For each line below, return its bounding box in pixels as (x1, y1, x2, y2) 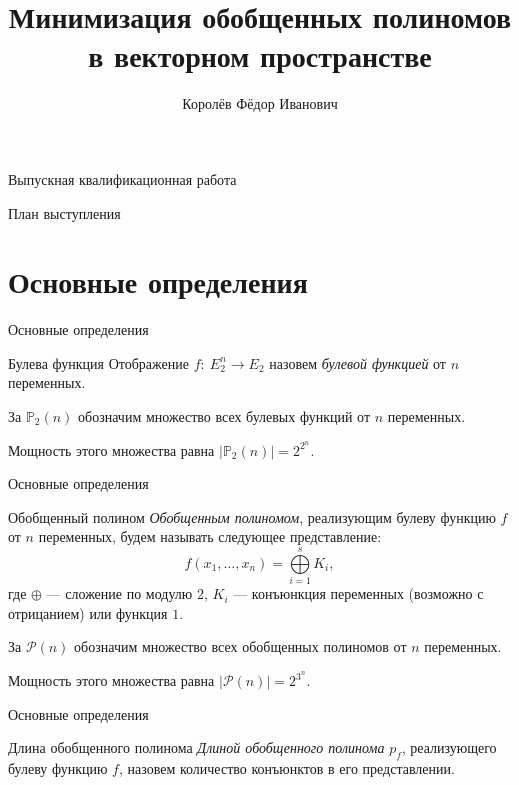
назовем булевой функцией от (269, 352, 446, 373)
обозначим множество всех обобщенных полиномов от (74, 636, 407, 657)
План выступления (8, 202, 121, 223)
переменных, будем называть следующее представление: (38, 526, 382, 547)
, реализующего (401, 737, 497, 758)
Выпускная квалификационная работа (8, 168, 237, 189)
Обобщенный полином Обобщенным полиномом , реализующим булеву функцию (8, 506, 496, 527)
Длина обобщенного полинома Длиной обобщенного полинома (8, 737, 385, 758)
